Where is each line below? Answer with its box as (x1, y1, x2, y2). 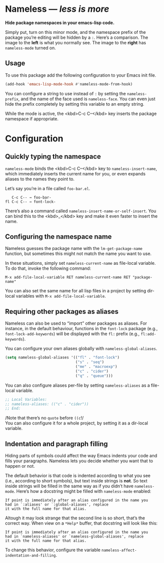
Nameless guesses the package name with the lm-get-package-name (5, 246, 143, 252)
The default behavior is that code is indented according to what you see (5, 473, 151, 479)
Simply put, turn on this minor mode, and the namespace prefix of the (5, 29, 146, 35)
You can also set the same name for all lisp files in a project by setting (5, 288, 146, 294)
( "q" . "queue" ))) (75, 373, 113, 378)
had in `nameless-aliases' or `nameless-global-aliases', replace (5, 534, 144, 539)
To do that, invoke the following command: (5, 265, 91, 271)
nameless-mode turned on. (5, 45, 56, 51)
